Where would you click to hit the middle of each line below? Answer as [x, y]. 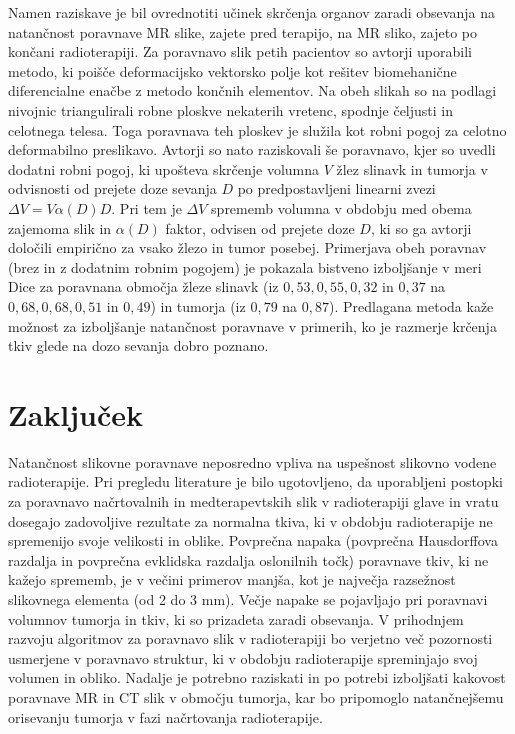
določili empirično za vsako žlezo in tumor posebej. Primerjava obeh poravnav [247, 247]
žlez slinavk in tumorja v [412, 168]
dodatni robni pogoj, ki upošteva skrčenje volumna [164, 168]
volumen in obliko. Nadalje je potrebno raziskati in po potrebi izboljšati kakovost [257, 677]
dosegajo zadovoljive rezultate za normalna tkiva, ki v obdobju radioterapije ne [250, 520]
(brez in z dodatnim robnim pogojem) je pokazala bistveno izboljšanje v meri [245, 266]
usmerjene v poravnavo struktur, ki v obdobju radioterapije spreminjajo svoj [243, 657]
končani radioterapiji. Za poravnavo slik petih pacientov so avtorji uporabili [240, 51]
